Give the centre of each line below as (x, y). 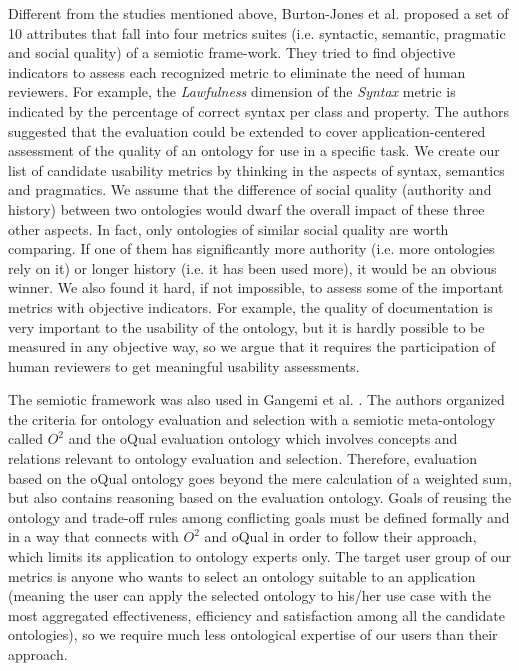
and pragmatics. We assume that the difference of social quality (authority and (250, 189)
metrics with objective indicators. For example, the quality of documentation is (250, 306)
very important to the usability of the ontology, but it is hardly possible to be (246, 326)
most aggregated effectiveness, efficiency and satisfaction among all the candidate (256, 614)
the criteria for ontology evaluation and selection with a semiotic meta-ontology (252, 418)
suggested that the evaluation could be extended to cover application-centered (247, 130)
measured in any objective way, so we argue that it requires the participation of (251, 346)
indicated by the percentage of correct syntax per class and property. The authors (259, 110)
